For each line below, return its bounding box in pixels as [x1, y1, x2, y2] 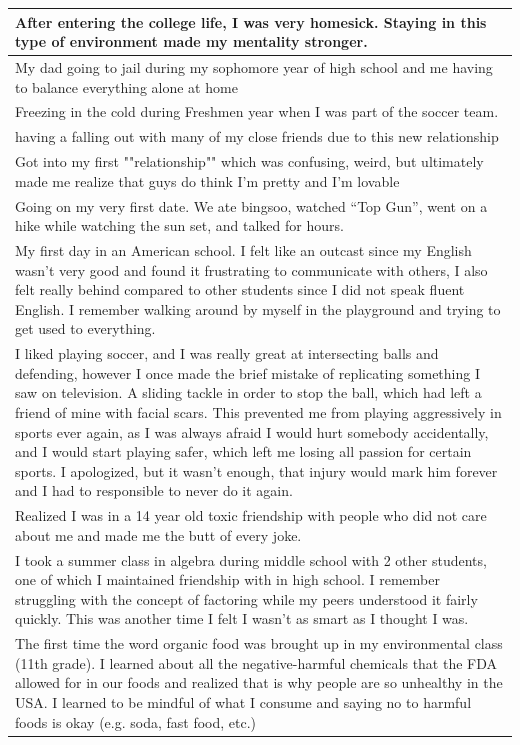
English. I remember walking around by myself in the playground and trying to [15, 298, 501, 319]
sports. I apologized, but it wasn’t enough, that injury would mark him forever [15, 460, 498, 481]
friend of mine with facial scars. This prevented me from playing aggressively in [15, 401, 502, 422]
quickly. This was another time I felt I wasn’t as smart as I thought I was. [15, 608, 469, 629]
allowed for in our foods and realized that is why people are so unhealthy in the [15, 672, 503, 693]
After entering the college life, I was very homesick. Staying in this [15, 11, 487, 32]
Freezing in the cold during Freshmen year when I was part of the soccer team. [15, 101, 499, 122]
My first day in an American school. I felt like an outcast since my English [15, 239, 472, 260]
